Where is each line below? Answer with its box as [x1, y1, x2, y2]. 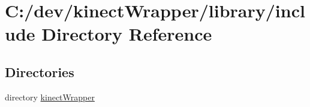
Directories [5, 62, 74, 81]
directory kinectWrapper [5, 90, 95, 103]
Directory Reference [41, 22, 212, 46]
